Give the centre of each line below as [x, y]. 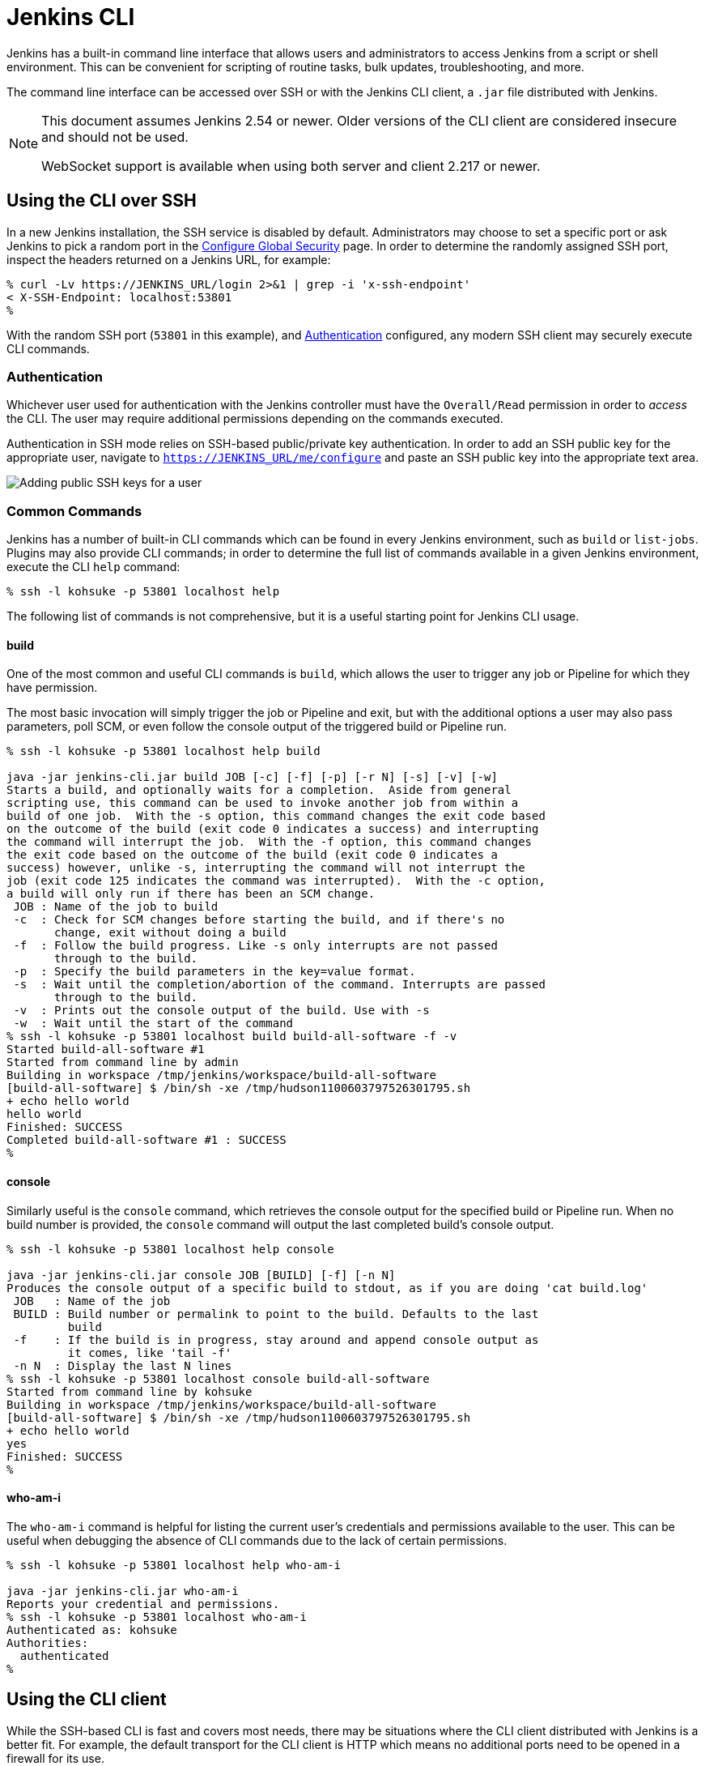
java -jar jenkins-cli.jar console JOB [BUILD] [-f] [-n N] [201, 1275]
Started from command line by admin [123, 1062]
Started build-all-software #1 [106, 1049]
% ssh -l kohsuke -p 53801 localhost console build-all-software [218, 1378]
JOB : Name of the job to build [116, 907]
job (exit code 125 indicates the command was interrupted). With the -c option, [276, 881]
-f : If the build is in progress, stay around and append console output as [276, 1339]
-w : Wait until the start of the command [153, 1024]
